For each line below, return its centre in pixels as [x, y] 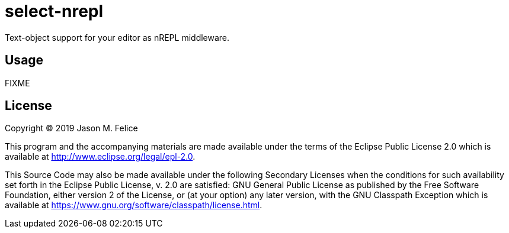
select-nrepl [54, 11]
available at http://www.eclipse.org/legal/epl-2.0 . [100, 157]
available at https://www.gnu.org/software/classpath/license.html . [134, 205]
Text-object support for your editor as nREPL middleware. [117, 37]
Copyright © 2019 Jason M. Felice [71, 128]
